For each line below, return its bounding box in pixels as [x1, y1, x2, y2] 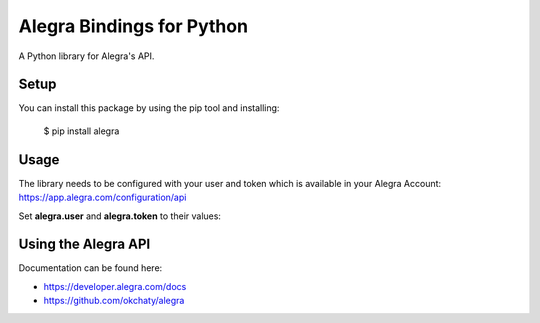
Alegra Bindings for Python [18, 15, 249, 37]
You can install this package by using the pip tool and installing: [18, 102, 280, 114]
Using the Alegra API [18, 236, 151, 253]
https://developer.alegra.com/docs [43, 280, 187, 292]
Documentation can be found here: [18, 262, 163, 274]
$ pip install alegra [43, 125, 120, 137]
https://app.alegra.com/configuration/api [18, 191, 187, 204]
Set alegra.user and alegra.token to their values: [18, 210, 222, 222]
